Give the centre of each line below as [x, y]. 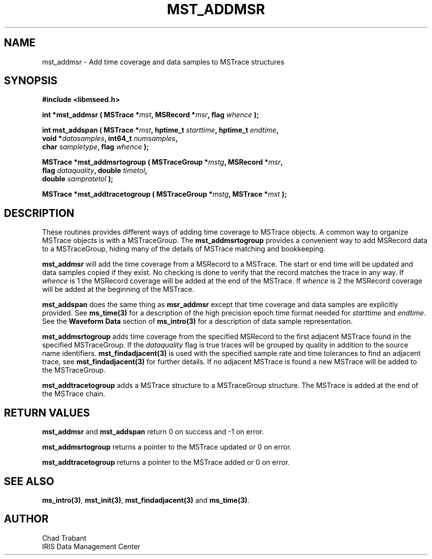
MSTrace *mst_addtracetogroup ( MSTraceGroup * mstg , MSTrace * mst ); [164, 194]
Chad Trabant [64, 538]
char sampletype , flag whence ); [95, 147]
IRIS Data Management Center [91, 546]
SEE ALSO [29, 481]
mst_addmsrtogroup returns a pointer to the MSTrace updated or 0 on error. [167, 447]
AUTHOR [26, 519]
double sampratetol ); [78, 179]
